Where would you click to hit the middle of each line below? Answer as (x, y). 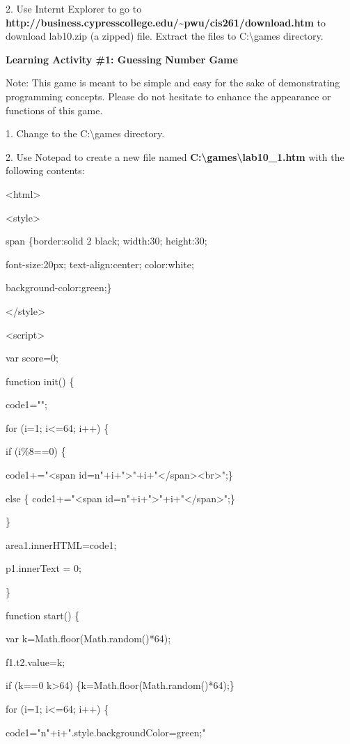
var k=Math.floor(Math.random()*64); (88, 638)
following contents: (45, 170)
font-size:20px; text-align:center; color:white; (100, 264)
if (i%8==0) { (36, 451)
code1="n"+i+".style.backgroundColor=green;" (106, 732)
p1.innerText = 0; (43, 568)
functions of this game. (54, 110)
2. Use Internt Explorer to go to (74, 8)
